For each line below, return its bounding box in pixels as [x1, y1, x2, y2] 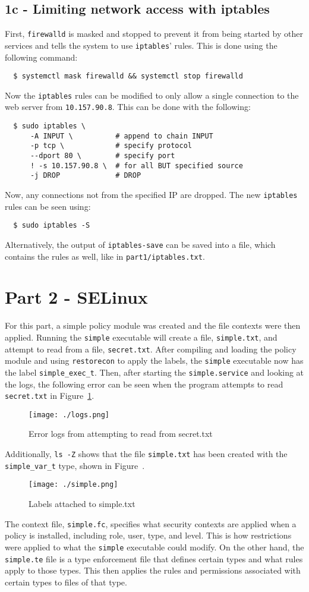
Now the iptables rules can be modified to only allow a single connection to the [5, 89, 299, 101]
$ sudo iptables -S [13, 221, 90, 230]
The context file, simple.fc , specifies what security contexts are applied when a [5, 517, 297, 530]
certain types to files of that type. [5, 575, 127, 588]
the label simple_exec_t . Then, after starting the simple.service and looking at [5, 366, 304, 378]
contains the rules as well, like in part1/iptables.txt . [5, 250, 205, 262]
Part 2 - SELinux [5, 285, 148, 309]
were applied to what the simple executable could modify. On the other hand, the [5, 540, 304, 553]
